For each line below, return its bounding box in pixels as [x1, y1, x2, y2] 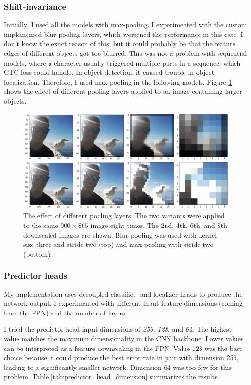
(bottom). [23, 248, 52, 259]
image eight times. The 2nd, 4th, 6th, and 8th [90, 220, 227, 230]
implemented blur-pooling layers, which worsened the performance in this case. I [4, 29, 243, 39]
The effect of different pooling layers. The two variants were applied [23, 210, 225, 221]
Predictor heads [4, 269, 67, 281]
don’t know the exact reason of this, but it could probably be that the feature [4, 38, 235, 49]
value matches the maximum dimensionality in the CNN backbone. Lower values [4, 333, 244, 344]
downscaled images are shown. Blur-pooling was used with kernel [23, 229, 217, 240]
